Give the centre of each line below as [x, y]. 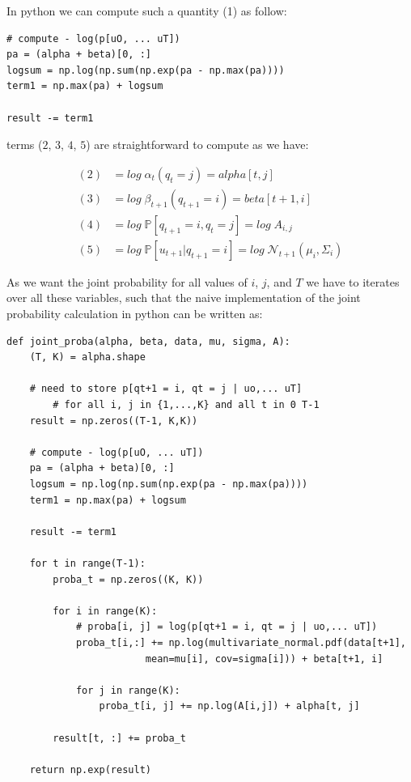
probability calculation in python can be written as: [135, 314]
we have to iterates [353, 281]
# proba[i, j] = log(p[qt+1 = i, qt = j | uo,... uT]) [227, 627]
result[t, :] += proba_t [119, 738]
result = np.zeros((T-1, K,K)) [114, 421]
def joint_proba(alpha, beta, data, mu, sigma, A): [148, 341]
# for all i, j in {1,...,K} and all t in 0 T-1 [186, 405]
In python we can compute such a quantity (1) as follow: [147, 11]
